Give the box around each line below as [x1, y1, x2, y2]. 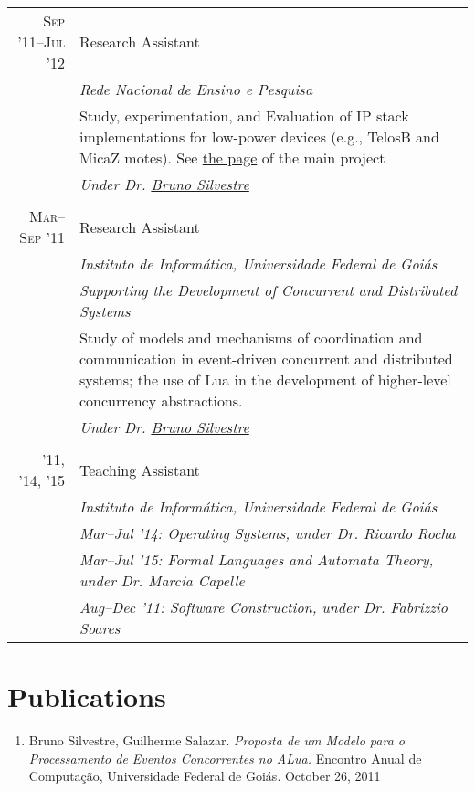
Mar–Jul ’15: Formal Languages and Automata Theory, [79, 549, 434, 570]
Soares [79, 617, 121, 638]
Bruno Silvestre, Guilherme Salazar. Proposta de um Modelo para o [28, 731, 405, 750]
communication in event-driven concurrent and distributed [79, 348, 453, 369]
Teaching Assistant [79, 459, 200, 480]
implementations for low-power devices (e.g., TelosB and [79, 126, 439, 147]
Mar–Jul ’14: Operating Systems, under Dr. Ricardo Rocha [79, 522, 456, 543]
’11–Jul [17, 31, 66, 52]
